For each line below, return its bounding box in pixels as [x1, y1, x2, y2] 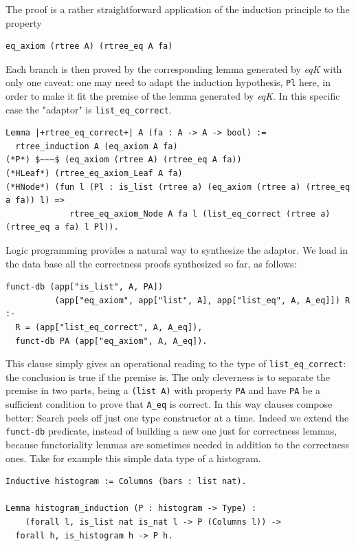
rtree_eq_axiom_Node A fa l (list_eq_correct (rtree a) [69, 208, 331, 219]
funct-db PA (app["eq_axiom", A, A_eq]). [15, 336, 208, 346]
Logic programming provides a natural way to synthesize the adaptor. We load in [5, 243, 348, 257]
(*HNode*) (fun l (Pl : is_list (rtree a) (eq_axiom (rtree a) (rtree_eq [5, 182, 351, 192]
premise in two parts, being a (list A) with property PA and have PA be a [5, 383, 321, 397]
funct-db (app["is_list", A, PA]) [5, 282, 164, 292]
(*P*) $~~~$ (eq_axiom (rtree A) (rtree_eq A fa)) [5, 155, 242, 165]
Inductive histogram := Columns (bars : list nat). [5, 477, 247, 487]
